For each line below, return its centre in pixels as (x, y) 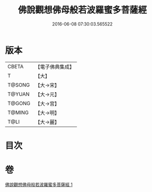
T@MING (18, 112)
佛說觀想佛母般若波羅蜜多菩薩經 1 (39, 184)
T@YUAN (19, 94)
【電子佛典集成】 (55, 67)
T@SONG (19, 85)
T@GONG (19, 103)
